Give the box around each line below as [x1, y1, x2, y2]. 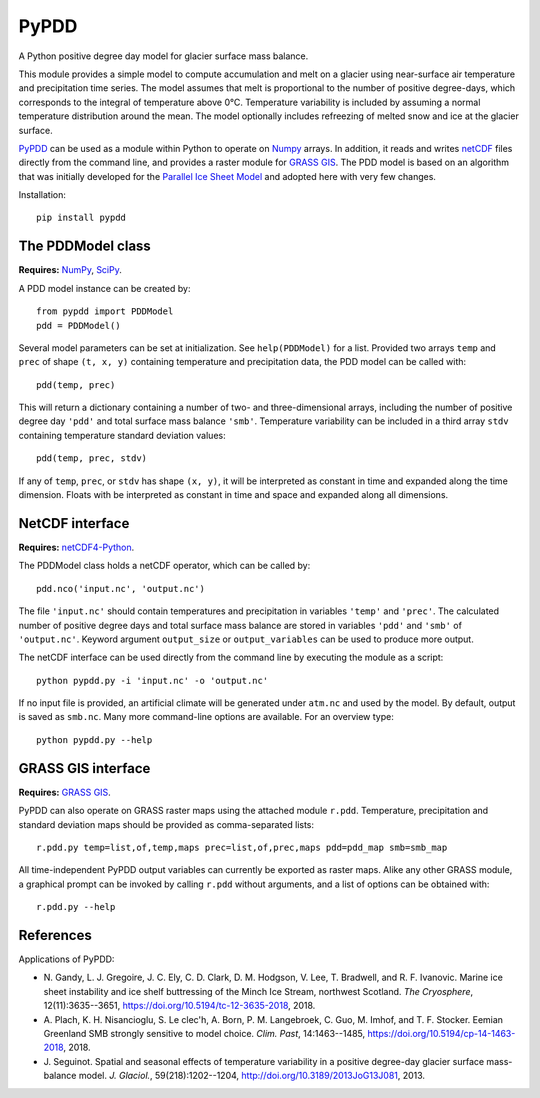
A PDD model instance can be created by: [18, 282, 191, 294]
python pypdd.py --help [36, 734, 153, 745]
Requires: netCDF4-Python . [18, 541, 135, 553]
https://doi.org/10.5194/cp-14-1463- [367, 1027, 516, 1039]
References [18, 926, 92, 944]
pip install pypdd [36, 212, 127, 224]
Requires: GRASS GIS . [18, 786, 112, 798]
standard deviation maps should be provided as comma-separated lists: [18, 818, 315, 830]
